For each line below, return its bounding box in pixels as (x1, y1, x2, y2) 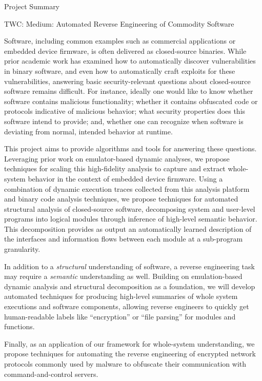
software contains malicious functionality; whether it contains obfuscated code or (4, 95, 258, 106)
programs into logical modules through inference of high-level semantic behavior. (4, 213, 257, 224)
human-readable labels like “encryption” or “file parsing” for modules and (4, 311, 236, 322)
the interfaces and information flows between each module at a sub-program (4, 233, 243, 244)
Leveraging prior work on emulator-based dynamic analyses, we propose (4, 153, 230, 164)
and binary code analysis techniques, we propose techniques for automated (4, 193, 238, 204)
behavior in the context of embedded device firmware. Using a (28, 173, 223, 184)
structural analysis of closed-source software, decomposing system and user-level (4, 203, 255, 214)
